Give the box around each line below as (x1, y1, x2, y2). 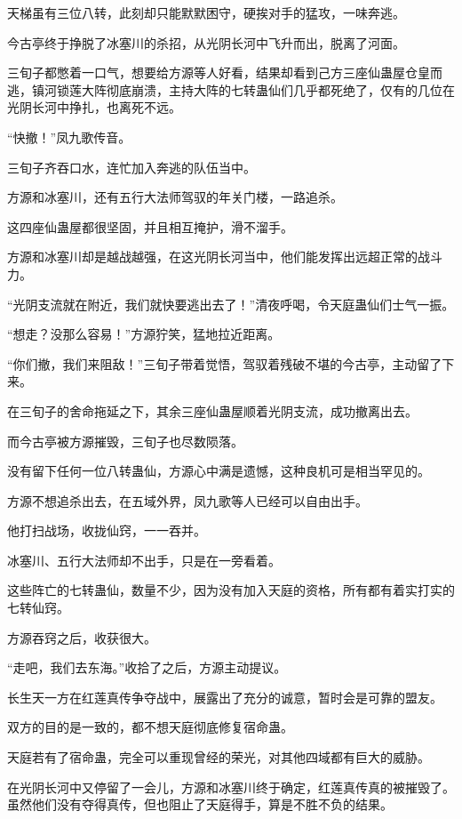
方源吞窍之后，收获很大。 (7, 628, 156, 646)
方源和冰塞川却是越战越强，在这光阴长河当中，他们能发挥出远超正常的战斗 (7, 247, 442, 266)
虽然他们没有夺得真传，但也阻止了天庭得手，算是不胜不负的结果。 (7, 795, 393, 814)
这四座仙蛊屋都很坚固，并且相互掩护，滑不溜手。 (7, 217, 293, 236)
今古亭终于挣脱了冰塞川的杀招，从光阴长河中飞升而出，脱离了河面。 (7, 33, 405, 52)
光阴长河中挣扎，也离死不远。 (7, 98, 181, 116)
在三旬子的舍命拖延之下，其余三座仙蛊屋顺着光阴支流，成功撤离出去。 (7, 401, 418, 420)
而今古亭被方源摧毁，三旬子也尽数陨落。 (7, 431, 243, 450)
